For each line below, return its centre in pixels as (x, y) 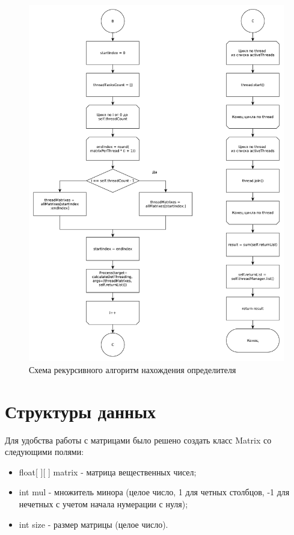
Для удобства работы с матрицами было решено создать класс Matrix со (138, 440)
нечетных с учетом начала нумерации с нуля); (103, 504)
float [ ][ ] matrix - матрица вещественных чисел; (108, 472)
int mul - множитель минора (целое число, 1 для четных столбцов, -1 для (154, 492)
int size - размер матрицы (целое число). (93, 524)
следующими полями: (44, 452)
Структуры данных (81, 411)
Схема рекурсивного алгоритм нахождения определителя (133, 369)
